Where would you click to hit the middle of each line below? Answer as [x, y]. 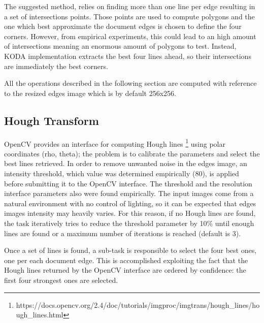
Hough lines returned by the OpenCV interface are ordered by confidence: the [125, 270]
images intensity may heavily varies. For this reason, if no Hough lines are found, [130, 213]
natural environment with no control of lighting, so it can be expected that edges [130, 203]
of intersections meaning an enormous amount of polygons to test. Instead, [120, 46]
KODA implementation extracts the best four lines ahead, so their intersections [128, 56]
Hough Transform [52, 120]
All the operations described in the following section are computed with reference [130, 83]
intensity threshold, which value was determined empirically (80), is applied [122, 173]
